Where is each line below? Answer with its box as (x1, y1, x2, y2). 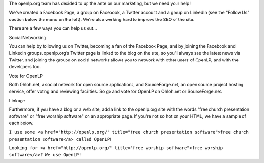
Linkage (9, 98, 25, 103)
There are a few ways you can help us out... (9, 25, 97, 31)
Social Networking (9, 34, 46, 40)
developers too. (9, 64, 41, 70)
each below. (9, 120, 34, 126)
